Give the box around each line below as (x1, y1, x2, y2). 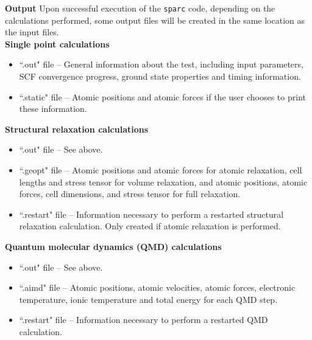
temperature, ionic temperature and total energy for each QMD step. (19, 293, 278, 305)
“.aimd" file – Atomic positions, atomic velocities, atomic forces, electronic (19, 281, 296, 294)
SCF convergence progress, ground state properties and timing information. (19, 70, 301, 83)
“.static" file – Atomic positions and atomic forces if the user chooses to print (19, 90, 306, 103)
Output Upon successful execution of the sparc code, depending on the (5, 2, 275, 14)
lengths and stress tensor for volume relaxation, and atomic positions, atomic (19, 175, 308, 188)
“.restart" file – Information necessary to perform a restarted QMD (19, 313, 268, 326)
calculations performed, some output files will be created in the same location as (5, 13, 305, 26)
